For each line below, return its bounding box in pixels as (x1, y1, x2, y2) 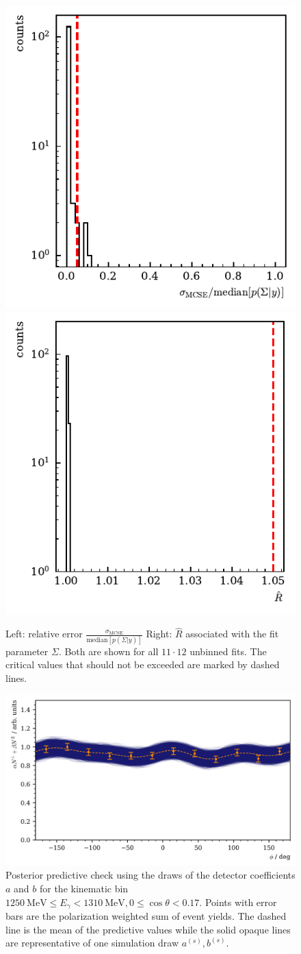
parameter (5, 644, 49, 658)
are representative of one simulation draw (5, 935, 179, 950)
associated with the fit (185, 626, 279, 641)
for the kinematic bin (39, 881, 129, 896)
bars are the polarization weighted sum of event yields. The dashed (5, 909, 287, 923)
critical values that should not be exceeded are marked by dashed (5, 657, 280, 672)
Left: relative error (5, 626, 83, 641)
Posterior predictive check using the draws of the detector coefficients (5, 868, 296, 882)
